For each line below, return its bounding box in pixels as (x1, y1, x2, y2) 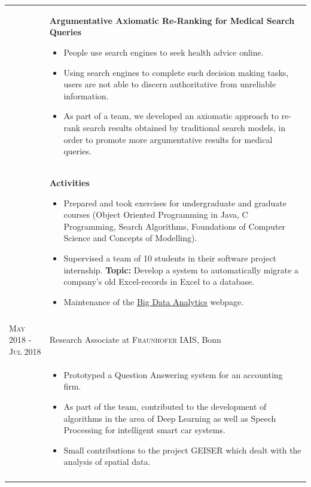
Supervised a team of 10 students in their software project (63, 251, 276, 264)
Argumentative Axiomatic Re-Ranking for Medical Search (49, 14, 295, 26)
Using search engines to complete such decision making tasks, (63, 66, 289, 78)
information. (63, 89, 109, 102)
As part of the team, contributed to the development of (63, 400, 267, 412)
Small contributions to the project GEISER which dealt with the (63, 443, 301, 456)
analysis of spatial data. (63, 455, 151, 468)
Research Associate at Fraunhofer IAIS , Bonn (49, 333, 221, 346)
